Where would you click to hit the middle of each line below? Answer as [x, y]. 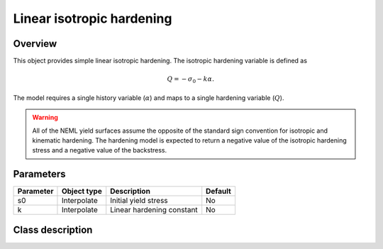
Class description [53, 229]
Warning [45, 118]
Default [219, 192]
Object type [82, 192]
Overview [35, 44]
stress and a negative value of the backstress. [100, 150]
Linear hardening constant [154, 210]
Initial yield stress [139, 201]
